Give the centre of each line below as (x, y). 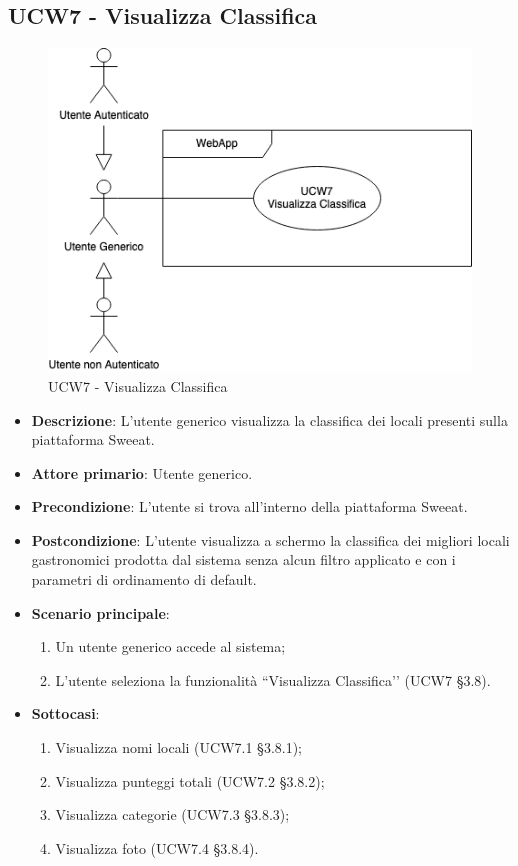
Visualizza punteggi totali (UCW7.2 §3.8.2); (190, 780)
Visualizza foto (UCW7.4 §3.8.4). (157, 847)
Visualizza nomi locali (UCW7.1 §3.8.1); (179, 747)
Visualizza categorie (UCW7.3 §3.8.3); (172, 814)
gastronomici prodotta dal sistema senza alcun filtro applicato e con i (243, 559)
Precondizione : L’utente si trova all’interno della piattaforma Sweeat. (249, 506)
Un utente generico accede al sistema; (170, 646)
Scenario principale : (100, 612)
